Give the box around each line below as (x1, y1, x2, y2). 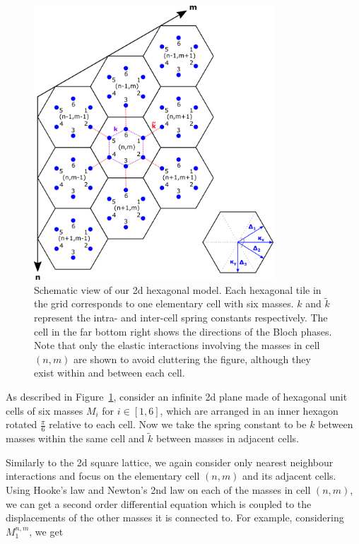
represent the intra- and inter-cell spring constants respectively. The (34, 310, 328, 325)
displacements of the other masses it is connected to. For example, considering (6, 510, 344, 525)
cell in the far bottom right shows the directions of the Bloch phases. (34, 324, 332, 338)
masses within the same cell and (6, 431, 145, 446)
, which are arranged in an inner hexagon (160, 403, 339, 418)
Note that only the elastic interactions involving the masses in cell (34, 338, 320, 353)
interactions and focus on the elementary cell (6, 468, 200, 483)
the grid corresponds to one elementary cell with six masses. (34, 296, 294, 311)
